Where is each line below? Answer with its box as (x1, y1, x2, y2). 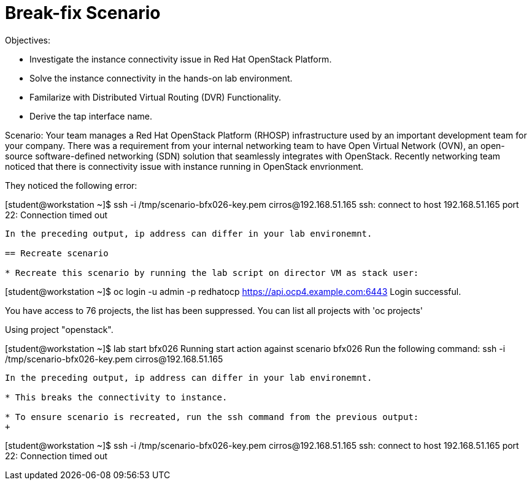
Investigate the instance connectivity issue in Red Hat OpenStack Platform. (29, 53, 332, 64)
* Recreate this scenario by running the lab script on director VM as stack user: (5, 267, 419, 278)
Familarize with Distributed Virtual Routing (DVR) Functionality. (29, 91, 282, 102)
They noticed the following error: (5, 180, 137, 191)
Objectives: (5, 34, 50, 45)
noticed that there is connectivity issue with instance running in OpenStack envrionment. (5, 161, 364, 172)
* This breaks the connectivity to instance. (5, 392, 228, 402)
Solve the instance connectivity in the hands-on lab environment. (29, 72, 293, 83)
